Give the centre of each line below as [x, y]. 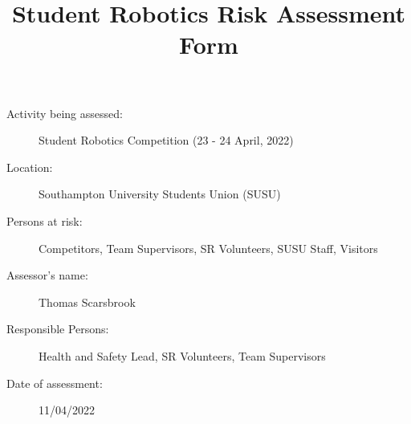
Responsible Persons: [58, 329]
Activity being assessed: [65, 113]
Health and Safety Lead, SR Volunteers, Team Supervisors [182, 355]
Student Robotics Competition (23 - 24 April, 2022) [166, 140]
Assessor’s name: [47, 275]
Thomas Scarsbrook [87, 302]
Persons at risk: [45, 220]
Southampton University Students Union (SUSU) [160, 194]
